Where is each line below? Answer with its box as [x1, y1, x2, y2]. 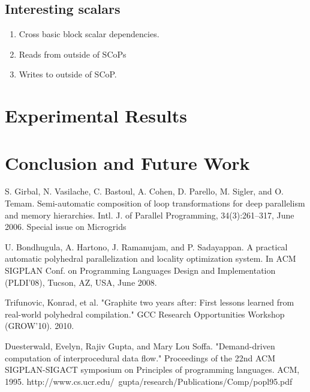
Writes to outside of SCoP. [19, 68, 117, 80]
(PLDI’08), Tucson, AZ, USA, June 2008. [5, 276, 157, 288]
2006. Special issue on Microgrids [5, 220, 127, 233]
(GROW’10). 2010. [5, 319, 74, 332]
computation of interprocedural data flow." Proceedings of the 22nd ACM [5, 351, 275, 364]
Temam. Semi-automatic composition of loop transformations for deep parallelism [5, 197, 305, 210]
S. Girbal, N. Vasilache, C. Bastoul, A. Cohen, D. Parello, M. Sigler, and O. [5, 185, 284, 198]
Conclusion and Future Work [5, 150, 250, 175]
